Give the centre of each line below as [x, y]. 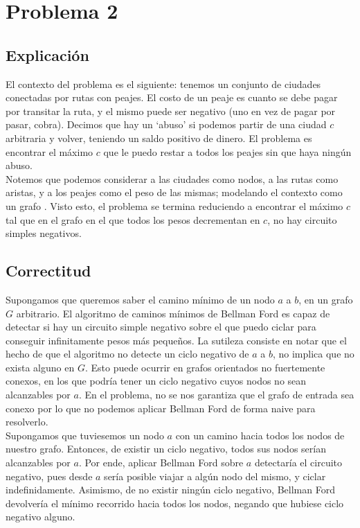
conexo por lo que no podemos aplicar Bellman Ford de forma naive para [161, 408]
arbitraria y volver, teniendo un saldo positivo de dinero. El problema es [159, 138]
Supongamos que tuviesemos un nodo [85, 435]
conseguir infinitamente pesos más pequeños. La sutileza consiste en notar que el [176, 340]
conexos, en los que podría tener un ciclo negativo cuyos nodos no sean [156, 381]
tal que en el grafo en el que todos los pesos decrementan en [133, 219]
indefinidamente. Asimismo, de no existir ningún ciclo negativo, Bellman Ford [170, 490]
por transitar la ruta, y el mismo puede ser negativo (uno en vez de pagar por [171, 111]
